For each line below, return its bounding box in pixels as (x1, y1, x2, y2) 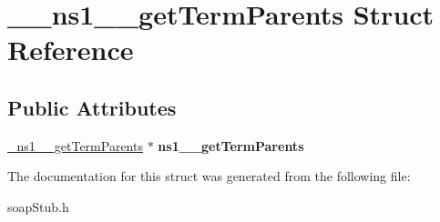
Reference (7, 31, 134, 68)
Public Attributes (7, 93, 177, 121)
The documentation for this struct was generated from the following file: (7, 166, 411, 186)
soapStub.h (7, 197, 69, 216)
